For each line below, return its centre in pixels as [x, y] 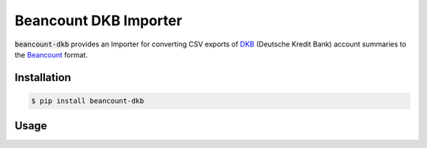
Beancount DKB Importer [98, 20]
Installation [43, 78]
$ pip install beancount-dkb [88, 101]
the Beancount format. [51, 54]
